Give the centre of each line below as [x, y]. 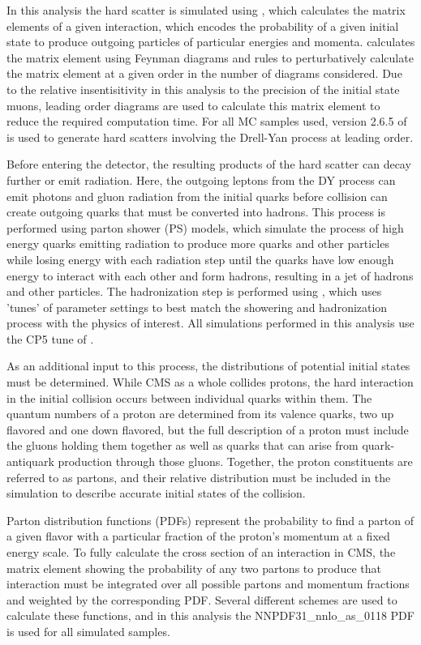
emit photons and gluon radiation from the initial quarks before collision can [197, 196]
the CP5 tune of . [50, 338]
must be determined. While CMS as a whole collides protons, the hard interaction [210, 382]
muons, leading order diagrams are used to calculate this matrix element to [193, 105]
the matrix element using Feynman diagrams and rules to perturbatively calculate [210, 57]
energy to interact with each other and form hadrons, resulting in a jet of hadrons [210, 275]
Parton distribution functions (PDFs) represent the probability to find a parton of [210, 520]
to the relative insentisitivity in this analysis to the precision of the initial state [203, 89]
